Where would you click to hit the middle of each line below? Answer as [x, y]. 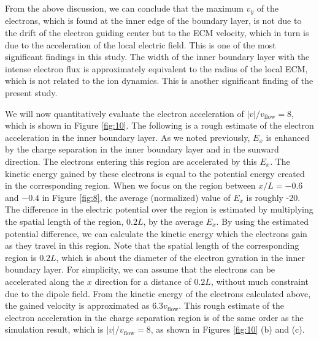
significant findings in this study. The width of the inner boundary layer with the [157, 57]
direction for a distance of [143, 281]
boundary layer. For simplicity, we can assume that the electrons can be [140, 269]
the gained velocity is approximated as [77, 305]
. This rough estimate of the [232, 305]
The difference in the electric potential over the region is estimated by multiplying [159, 209]
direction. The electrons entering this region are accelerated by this [131, 161]
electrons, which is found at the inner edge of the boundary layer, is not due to [153, 21]
